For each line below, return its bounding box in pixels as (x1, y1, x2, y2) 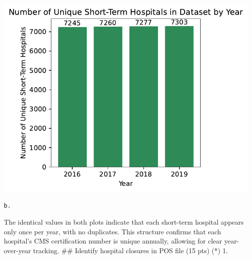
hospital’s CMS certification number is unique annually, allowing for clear (4, 236, 222, 246)
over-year (4, 245, 31, 255)
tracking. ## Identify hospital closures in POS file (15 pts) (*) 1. (33, 245, 228, 255)
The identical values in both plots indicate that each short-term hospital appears (4, 216, 244, 227)
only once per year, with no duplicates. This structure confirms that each (4, 226, 221, 236)
